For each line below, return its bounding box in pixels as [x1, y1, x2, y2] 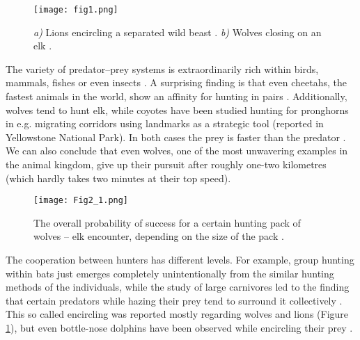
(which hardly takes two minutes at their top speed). [6, 170, 231, 185]
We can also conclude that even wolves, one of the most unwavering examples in [6, 143, 348, 158]
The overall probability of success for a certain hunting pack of [33, 215, 301, 229]
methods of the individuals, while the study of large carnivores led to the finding [6, 280, 350, 294]
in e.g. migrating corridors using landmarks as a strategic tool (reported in [6, 116, 324, 131]
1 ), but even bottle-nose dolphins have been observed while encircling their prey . [6, 321, 353, 334]
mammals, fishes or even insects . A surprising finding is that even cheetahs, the [6, 75, 347, 90]
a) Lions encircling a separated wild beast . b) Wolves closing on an [33, 24, 322, 39]
